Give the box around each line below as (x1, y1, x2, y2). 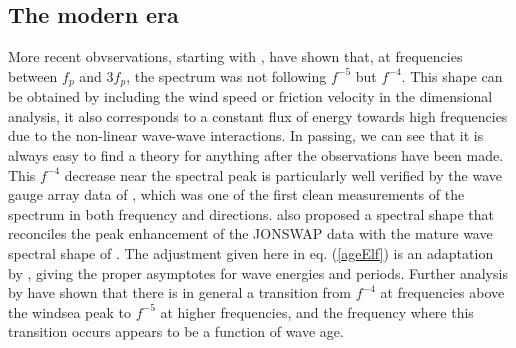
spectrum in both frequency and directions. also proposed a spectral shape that (8, 203, 495, 224)
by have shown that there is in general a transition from (8, 282, 352, 303)
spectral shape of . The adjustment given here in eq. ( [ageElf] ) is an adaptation (8, 243, 494, 263)
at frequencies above (380, 282, 505, 303)
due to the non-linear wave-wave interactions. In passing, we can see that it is (8, 125, 484, 146)
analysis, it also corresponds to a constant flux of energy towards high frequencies (8, 105, 508, 126)
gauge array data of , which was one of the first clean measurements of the (8, 184, 465, 205)
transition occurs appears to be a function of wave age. (8, 321, 344, 342)
